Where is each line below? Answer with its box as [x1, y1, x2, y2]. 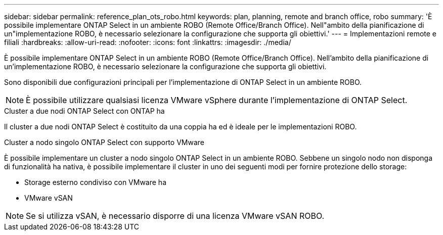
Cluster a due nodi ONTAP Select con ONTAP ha [4, 107, 165, 115]
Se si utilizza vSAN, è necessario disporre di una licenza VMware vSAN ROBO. [26, 211, 325, 221]
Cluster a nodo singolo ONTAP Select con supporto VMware [4, 138, 204, 147]
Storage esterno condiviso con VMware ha [24, 178, 166, 186]
